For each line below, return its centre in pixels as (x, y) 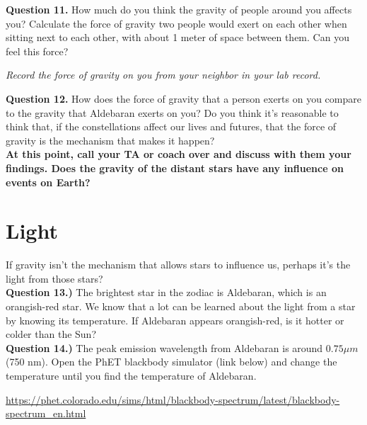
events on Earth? (48, 182)
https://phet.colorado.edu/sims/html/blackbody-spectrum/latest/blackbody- (173, 399)
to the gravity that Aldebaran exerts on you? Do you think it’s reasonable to (172, 112)
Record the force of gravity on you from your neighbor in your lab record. (163, 75)
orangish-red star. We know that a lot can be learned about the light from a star (181, 306)
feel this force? (37, 51)
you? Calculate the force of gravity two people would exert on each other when (176, 23)
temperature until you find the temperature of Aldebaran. (131, 375)
